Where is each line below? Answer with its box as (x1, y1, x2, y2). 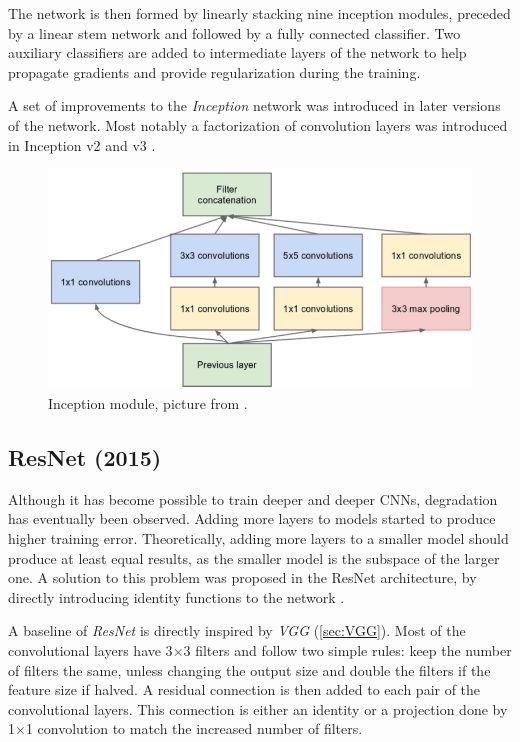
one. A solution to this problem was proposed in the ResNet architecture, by (8, 567, 477, 588)
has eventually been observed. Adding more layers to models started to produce (8, 508, 496, 529)
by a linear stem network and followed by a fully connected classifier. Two (8, 22, 461, 43)
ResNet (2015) (8, 441, 162, 472)
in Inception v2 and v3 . (8, 134, 156, 155)
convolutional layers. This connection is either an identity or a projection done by (8, 698, 508, 719)
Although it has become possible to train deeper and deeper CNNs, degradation (8, 488, 498, 509)
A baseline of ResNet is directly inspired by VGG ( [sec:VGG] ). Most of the (8, 620, 466, 641)
